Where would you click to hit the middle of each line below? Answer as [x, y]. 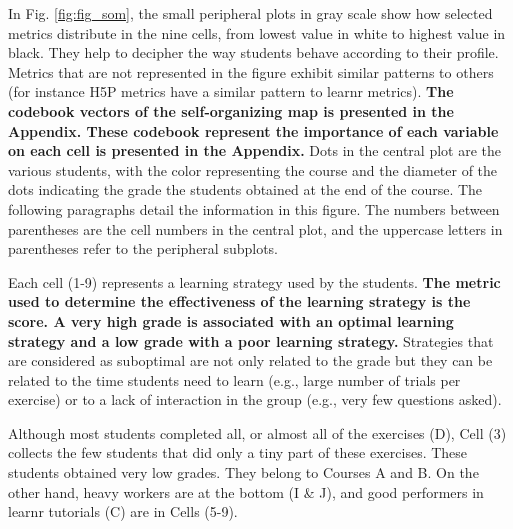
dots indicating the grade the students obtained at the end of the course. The [245, 189]
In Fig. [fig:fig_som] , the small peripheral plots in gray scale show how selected [250, 13]
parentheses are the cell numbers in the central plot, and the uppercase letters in [255, 228]
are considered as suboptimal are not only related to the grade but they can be [250, 360]
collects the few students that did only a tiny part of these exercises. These [238, 452]
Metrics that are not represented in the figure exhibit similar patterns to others [251, 71]
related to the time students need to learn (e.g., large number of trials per [234, 379]
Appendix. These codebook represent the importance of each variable [253, 130]
